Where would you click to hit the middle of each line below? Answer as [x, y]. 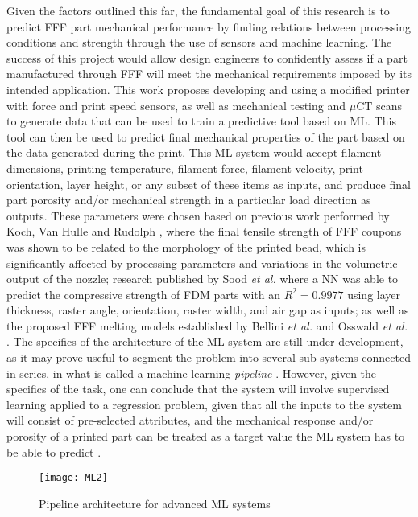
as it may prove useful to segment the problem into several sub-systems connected [209, 357]
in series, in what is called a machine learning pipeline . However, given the [192, 373]
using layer [374, 294]
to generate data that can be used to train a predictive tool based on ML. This [201, 121]
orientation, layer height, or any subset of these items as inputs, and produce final [209, 184]
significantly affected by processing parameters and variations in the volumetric [202, 263]
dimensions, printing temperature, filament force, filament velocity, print [185, 168]
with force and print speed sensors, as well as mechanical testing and [176, 105]
